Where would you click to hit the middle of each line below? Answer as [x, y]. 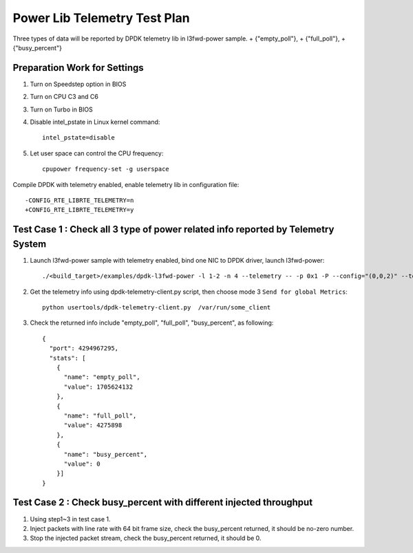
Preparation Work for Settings [78, 68]
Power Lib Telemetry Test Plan [101, 18]
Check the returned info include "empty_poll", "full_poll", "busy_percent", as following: [152, 323]
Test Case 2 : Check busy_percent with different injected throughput [163, 502]
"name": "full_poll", [100, 415]
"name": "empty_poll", [102, 377]
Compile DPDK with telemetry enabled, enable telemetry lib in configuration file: [126, 184]
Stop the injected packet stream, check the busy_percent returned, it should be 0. [146, 538]
